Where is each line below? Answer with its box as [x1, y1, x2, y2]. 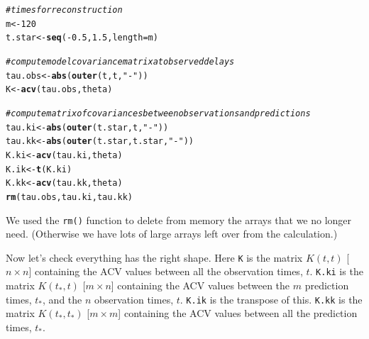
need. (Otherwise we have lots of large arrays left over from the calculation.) [6, 226, 338, 241]
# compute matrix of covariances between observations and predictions [6, 108, 311, 118]
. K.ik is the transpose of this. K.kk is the [180, 291, 363, 306]
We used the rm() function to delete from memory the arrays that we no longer [6, 212, 352, 227]
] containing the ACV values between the [111, 278, 290, 293]
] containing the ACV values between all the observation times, [28, 264, 303, 279]
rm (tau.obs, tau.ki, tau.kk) [6, 191, 133, 202]
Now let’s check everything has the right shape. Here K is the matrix [6, 250, 303, 265]
